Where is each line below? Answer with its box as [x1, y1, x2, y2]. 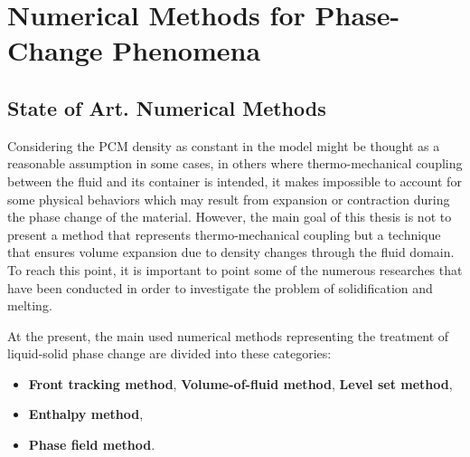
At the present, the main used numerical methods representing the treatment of [7, 326, 449, 345]
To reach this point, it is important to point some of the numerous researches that [7, 260, 463, 279]
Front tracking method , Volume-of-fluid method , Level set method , [28, 374, 453, 393]
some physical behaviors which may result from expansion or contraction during [7, 189, 450, 208]
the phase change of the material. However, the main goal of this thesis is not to [7, 207, 452, 226]
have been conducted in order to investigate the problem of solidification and [7, 278, 433, 297]
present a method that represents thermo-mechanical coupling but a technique [7, 224, 441, 243]
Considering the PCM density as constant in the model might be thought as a [7, 136, 440, 155]
